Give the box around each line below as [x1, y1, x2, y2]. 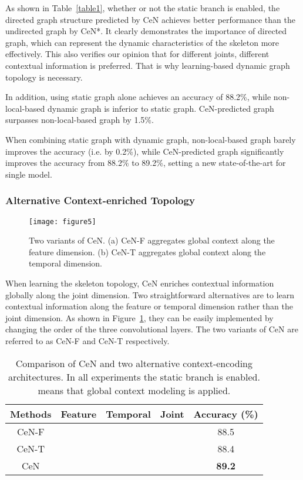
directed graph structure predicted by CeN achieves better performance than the [5, 13, 295, 25]
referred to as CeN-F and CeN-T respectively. [5, 334, 170, 346]
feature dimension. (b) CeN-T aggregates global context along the [29, 245, 266, 258]
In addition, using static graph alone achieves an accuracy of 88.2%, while [5, 91, 271, 103]
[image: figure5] [29, 217, 96, 226]
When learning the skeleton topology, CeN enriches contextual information [5, 276, 274, 289]
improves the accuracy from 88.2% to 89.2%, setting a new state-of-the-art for [5, 156, 286, 169]
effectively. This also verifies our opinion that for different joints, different [5, 48, 270, 60]
